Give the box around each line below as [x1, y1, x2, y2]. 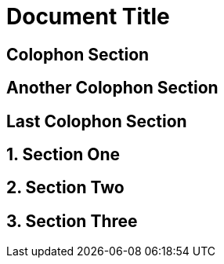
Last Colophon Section [6, 111, 187, 131]
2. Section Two [6, 178, 125, 198]
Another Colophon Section [6, 78, 219, 98]
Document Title [6, 3, 170, 30]
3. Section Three [6, 211, 138, 231]
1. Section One [6, 145, 121, 165]
